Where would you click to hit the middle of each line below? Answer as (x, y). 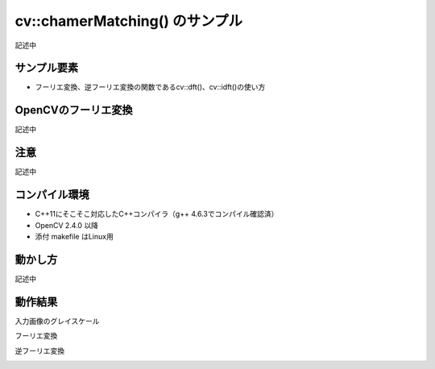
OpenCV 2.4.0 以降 (67, 225)
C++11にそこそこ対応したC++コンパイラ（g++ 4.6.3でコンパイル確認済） (157, 214)
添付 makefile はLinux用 (75, 236)
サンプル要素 (47, 68)
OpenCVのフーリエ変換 (74, 110)
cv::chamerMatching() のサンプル (129, 21)
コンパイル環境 (52, 195)
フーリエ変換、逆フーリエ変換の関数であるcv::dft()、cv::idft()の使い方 (150, 87)
